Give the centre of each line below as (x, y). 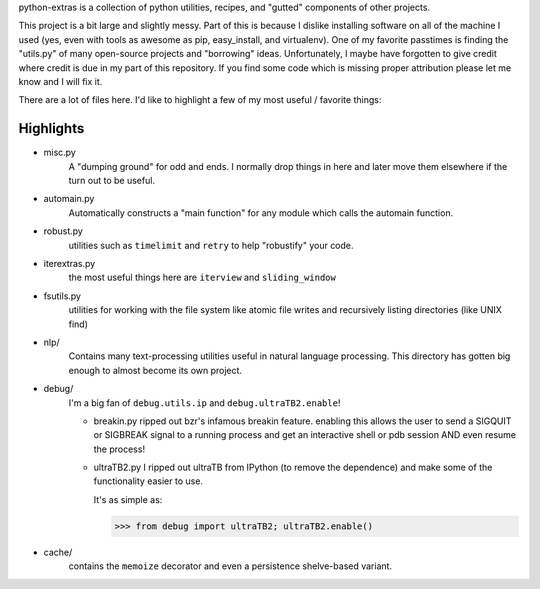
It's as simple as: (128, 499)
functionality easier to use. (148, 481)
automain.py (69, 199)
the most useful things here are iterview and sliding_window (202, 277)
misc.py (60, 152)
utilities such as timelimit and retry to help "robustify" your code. (211, 245)
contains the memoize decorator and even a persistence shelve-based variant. (230, 566)
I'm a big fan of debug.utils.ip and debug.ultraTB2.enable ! (204, 402)
